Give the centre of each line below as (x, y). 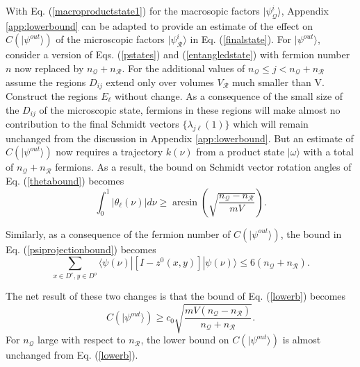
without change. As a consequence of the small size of (229, 96)
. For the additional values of (183, 68)
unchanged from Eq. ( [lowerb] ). (72, 355)
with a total (328, 152)
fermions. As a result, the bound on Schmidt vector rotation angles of (203, 167)
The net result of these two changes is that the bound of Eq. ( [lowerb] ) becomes (176, 296)
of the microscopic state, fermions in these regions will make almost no (190, 109)
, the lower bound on (185, 340)
